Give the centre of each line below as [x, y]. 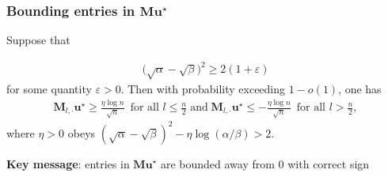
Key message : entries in [68, 163]
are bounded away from [217, 163]
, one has [360, 89]
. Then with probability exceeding [203, 89]
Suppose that [38, 40]
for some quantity [49, 89]
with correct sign [329, 163]
